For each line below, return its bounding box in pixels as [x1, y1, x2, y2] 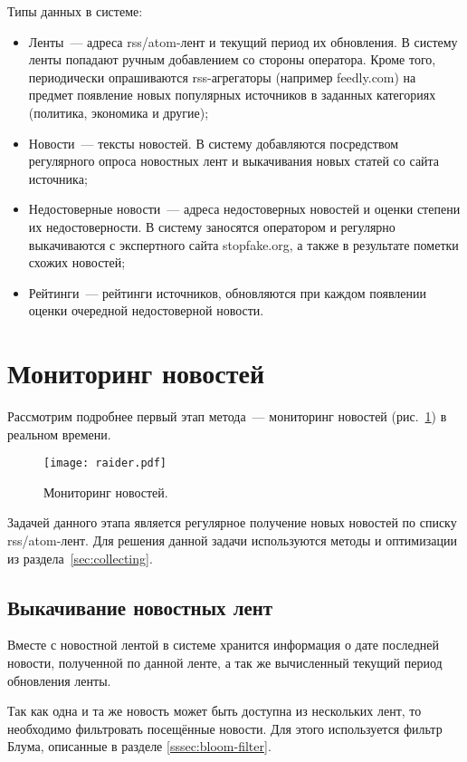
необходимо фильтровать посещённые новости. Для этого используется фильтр [7, 719, 443, 738]
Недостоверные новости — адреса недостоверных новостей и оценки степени [28, 199, 461, 218]
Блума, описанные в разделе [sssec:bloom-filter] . [7, 737, 272, 756]
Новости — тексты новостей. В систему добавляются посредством [28, 133, 398, 152]
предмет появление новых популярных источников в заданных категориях [28, 85, 436, 104]
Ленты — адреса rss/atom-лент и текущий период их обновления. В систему [28, 32, 458, 51]
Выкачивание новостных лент [7, 593, 273, 621]
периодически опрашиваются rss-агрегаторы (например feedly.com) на [28, 67, 416, 86]
